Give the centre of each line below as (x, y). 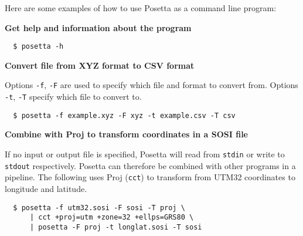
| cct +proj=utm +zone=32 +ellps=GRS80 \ (112, 218)
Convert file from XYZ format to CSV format (100, 65)
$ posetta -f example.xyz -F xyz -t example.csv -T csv (124, 115)
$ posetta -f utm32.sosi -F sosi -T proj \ (99, 208)
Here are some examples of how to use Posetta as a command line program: (141, 8)
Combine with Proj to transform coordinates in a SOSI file (126, 134)
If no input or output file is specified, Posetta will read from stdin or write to (145, 154)
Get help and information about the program (98, 27)
